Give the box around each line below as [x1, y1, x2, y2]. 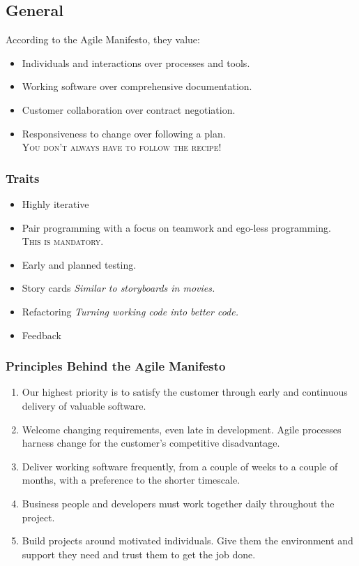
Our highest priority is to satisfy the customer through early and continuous [22, 385, 348, 399]
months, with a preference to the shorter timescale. [22, 472, 240, 487]
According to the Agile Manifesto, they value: [6, 32, 200, 47]
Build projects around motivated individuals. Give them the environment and [22, 533, 353, 548]
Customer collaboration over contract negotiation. [22, 102, 236, 117]
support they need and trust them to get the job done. [22, 546, 256, 561]
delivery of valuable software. [22, 398, 146, 412]
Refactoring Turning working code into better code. [22, 304, 238, 318]
